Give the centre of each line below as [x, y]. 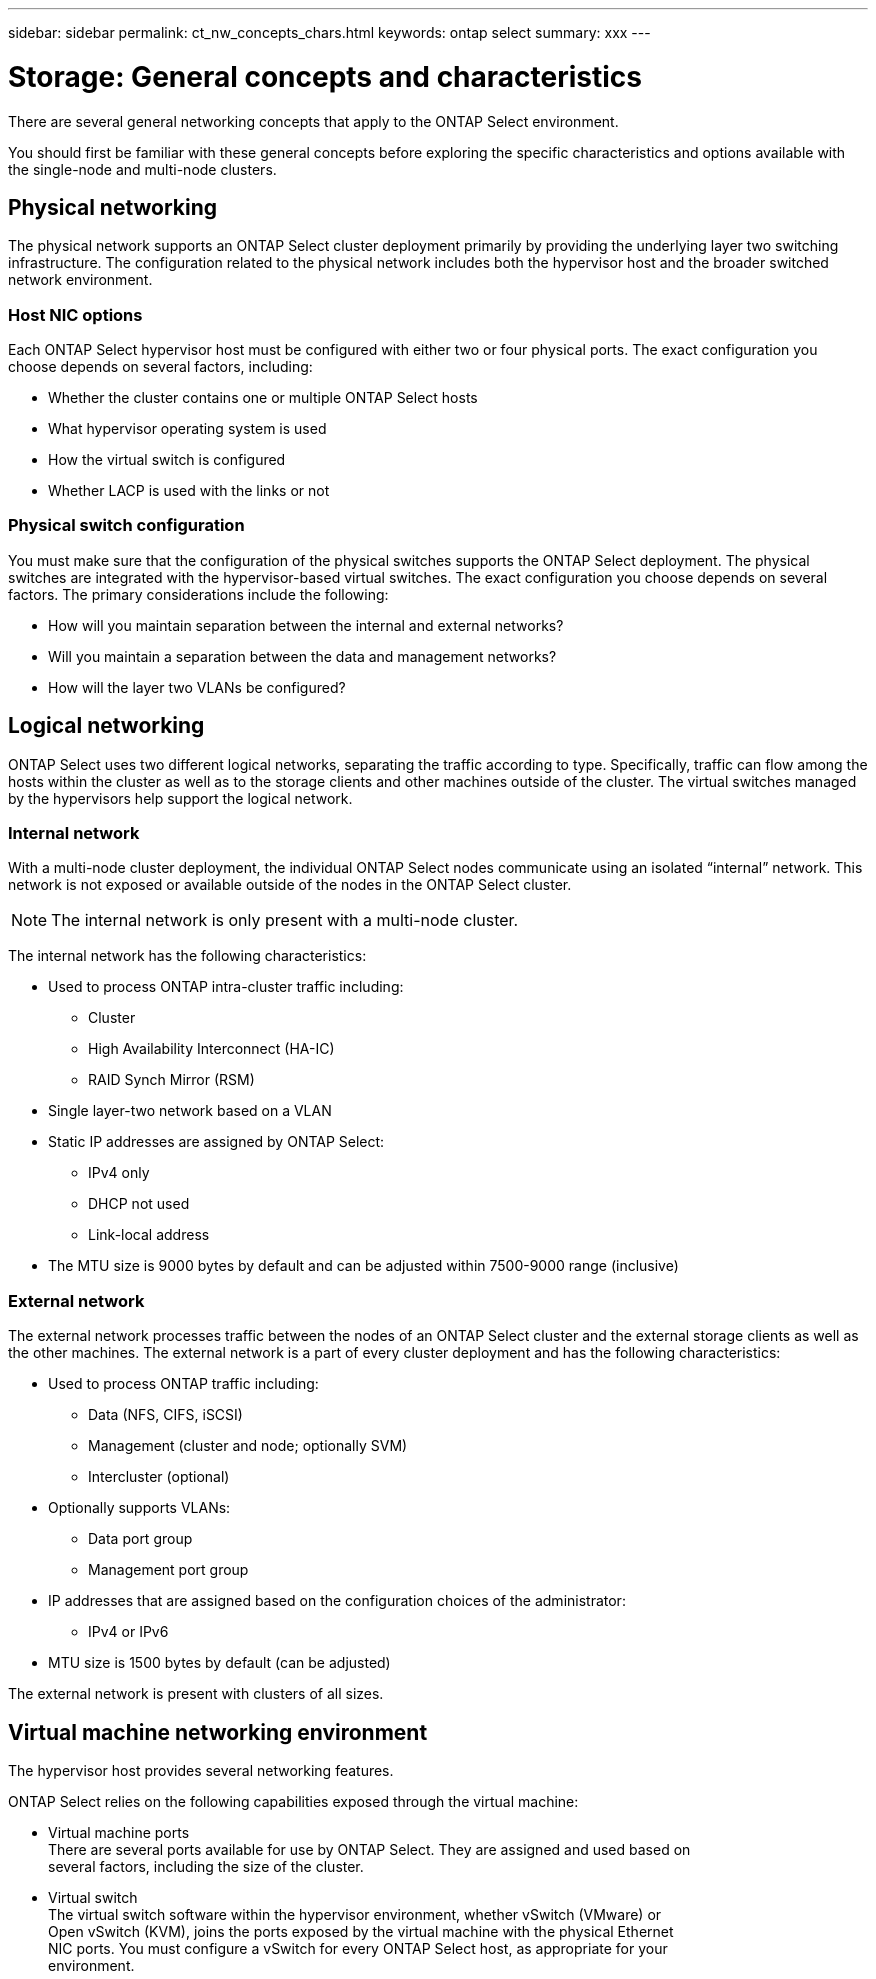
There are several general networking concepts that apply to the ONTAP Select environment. [313, 121]
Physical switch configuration [126, 525]
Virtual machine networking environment [218, 1732]
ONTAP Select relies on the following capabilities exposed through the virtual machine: [293, 1802]
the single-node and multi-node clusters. [142, 169]
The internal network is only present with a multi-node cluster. [285, 920]
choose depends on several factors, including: [160, 367]
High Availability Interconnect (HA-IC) [211, 1049]
